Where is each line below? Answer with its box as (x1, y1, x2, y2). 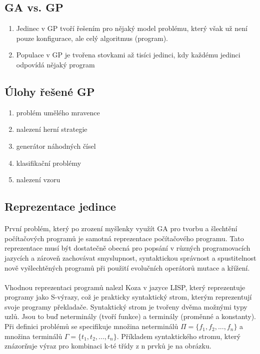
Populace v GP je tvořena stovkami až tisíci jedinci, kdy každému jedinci (16, 49, 240, 60)
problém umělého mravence (16, 107, 100, 117)
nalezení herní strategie (16, 124, 87, 134)
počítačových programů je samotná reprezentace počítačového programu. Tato (4, 233, 244, 243)
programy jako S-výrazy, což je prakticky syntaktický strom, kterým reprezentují (4, 292, 252, 302)
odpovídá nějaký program (16, 59, 95, 69)
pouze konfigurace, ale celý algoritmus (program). (16, 32, 168, 43)
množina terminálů (4, 331, 62, 341)
